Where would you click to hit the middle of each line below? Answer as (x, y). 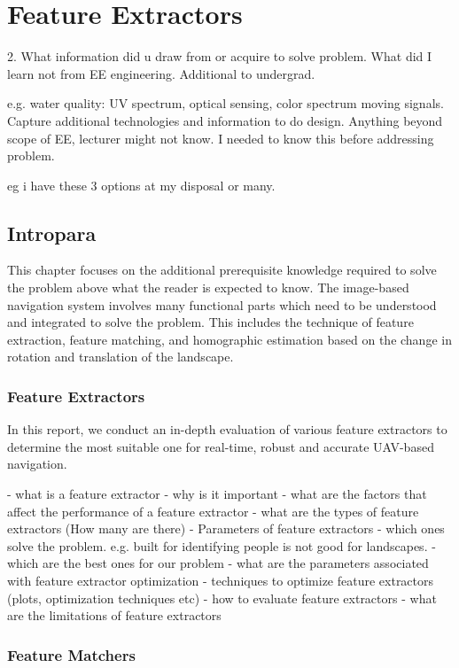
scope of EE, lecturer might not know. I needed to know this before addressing (221, 138)
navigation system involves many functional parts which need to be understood (222, 304)
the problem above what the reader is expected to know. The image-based (208, 287)
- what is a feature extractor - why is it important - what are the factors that (217, 494)
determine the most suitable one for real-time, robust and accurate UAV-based (221, 446)
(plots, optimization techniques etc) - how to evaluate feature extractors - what (222, 598)
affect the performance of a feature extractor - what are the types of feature (213, 511)
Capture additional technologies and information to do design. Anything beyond (225, 120)
